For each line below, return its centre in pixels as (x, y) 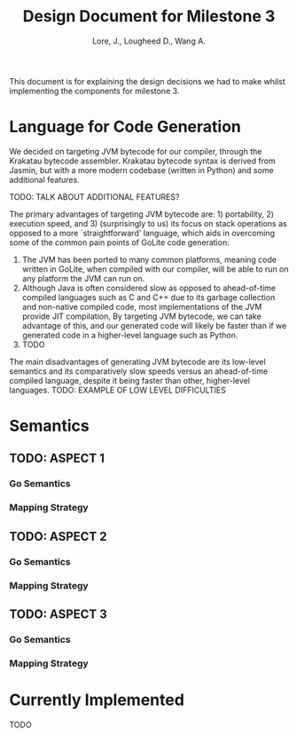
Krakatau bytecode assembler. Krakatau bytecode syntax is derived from (143, 161)
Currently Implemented (97, 700)
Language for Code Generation (125, 127)
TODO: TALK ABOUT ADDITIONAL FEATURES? (94, 196)
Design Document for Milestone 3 (149, 16)
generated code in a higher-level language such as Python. (130, 335)
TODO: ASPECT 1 (57, 459)
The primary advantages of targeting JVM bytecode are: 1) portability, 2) (142, 214)
